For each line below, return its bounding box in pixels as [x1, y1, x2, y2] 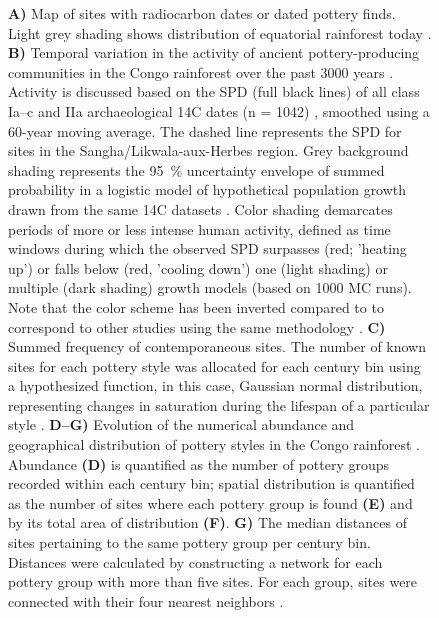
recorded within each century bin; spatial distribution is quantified [8, 473, 415, 494]
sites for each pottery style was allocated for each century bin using [8, 355, 421, 376]
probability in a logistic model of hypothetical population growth [8, 179, 407, 200]
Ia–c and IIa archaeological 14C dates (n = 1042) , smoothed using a [8, 100, 430, 121]
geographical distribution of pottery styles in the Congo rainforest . [8, 434, 421, 455]
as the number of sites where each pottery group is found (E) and [8, 492, 413, 513]
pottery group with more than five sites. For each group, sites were [8, 571, 418, 592]
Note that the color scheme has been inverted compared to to [8, 296, 384, 317]
